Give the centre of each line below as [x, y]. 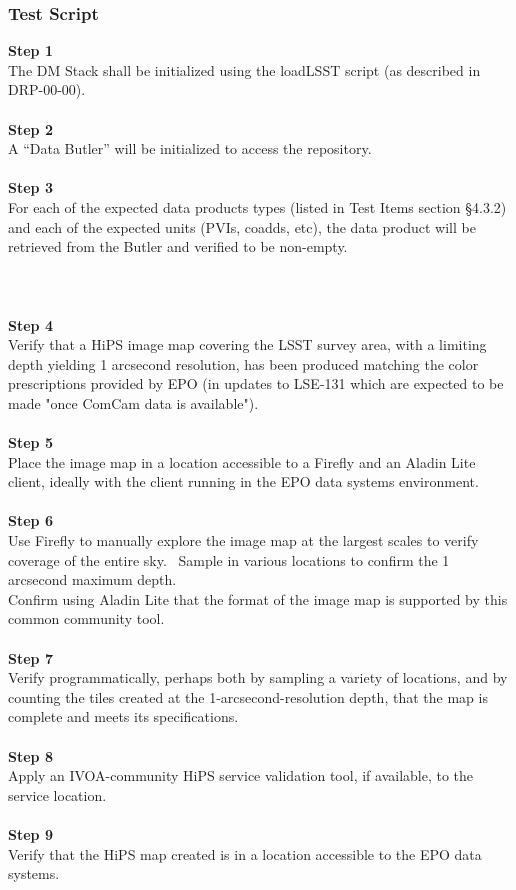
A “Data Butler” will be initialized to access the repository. [190, 148]
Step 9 [30, 833]
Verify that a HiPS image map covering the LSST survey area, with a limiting [247, 344]
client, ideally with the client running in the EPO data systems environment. [243, 481]
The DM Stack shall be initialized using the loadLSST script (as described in [244, 69]
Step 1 [30, 50]
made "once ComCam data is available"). [133, 402]
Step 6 [30, 520]
